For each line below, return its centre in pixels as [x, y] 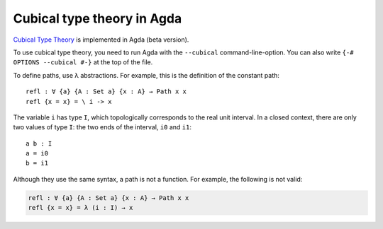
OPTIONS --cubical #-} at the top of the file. [83, 62]
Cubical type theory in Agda [98, 18]
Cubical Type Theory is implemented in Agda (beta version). [101, 40]
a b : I [39, 143]
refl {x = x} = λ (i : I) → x [81, 208]
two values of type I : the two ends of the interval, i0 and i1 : [102, 127]
